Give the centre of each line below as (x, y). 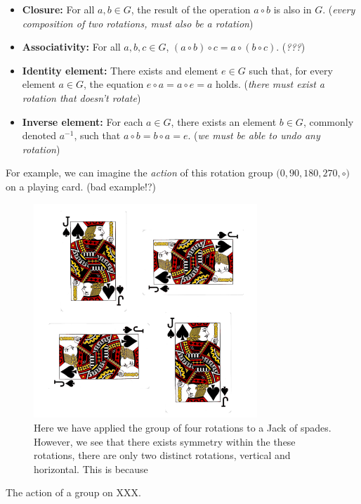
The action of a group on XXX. (73, 492)
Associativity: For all (71, 47)
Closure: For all (58, 9)
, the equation (114, 84)
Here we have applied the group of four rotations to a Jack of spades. (183, 428)
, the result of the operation (191, 9)
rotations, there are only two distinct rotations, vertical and (162, 455)
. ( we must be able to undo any (254, 135)
